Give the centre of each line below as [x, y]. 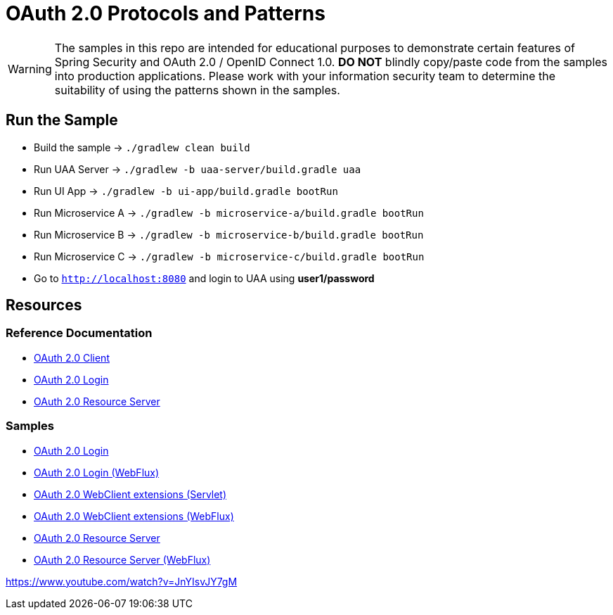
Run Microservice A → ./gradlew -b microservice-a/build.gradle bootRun [229, 213]
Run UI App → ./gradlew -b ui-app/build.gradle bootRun [186, 191]
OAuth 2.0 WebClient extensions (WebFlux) [134, 516]
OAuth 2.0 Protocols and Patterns [166, 13]
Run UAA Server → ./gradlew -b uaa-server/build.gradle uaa [198, 169]
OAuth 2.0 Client [72, 357]
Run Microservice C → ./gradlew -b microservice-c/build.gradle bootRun [229, 256]
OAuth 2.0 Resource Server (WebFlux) [122, 559]
